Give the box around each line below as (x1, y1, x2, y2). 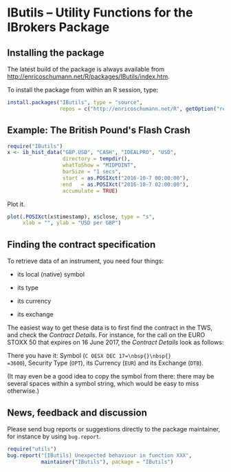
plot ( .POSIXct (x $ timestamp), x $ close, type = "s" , (7, 213, 155, 220)
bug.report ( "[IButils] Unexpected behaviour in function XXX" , (7, 452, 192, 459)
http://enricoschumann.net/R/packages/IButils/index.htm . (7, 72, 170, 81)
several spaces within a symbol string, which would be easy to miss (7, 380, 199, 388)
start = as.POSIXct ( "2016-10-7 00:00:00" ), (62, 174, 189, 182)
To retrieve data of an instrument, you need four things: (7, 257, 164, 266)
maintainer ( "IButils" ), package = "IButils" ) (41, 458, 174, 465)
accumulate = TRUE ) (62, 187, 118, 194)
